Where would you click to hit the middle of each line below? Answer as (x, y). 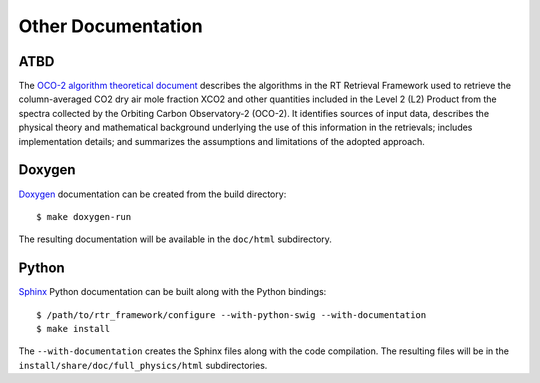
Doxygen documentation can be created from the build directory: (152, 194)
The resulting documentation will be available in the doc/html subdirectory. (175, 239)
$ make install (73, 328)
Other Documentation (111, 26)
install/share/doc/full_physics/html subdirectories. (143, 365)
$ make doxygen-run (84, 216)
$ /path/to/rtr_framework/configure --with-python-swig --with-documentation (231, 314)
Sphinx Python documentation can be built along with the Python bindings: (172, 292)
